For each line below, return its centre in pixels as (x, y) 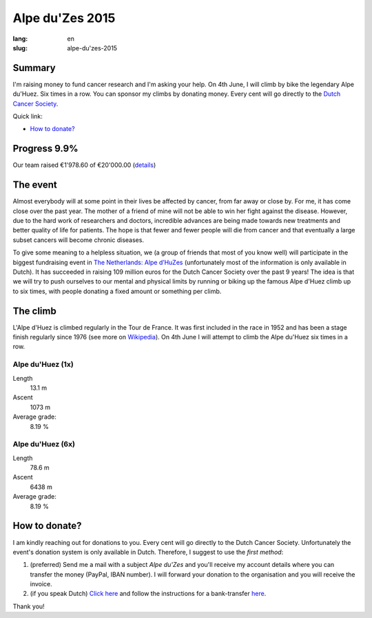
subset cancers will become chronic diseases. (79, 240)
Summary (34, 68)
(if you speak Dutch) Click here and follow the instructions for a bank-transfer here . (148, 594)
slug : (20, 48)
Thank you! (29, 606)
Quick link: (28, 117)
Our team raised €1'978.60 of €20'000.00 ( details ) (84, 165)
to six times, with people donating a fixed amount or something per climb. (117, 291)
